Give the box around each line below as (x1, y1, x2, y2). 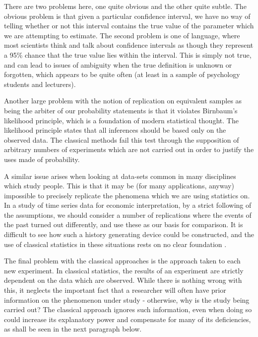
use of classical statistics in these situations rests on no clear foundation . (4, 239, 227, 249)
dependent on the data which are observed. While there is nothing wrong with (4, 275, 242, 285)
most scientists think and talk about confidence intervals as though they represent (4, 40, 254, 50)
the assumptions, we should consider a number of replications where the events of (4, 209, 252, 220)
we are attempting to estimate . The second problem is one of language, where (4, 30, 240, 40)
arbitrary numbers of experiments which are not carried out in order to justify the (4, 144, 254, 155)
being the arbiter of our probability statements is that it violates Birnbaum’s (4, 105, 238, 115)
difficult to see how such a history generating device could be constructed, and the (4, 229, 255, 240)
